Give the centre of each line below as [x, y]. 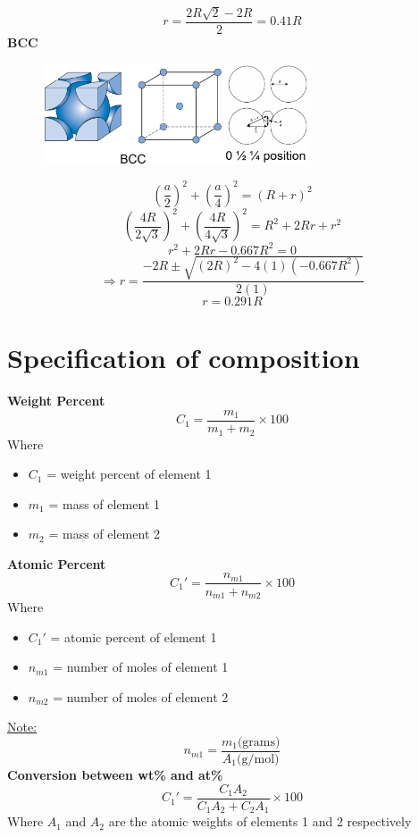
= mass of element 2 [105, 534]
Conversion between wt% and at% [115, 775]
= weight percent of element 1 [129, 474]
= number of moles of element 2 [141, 696]
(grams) [259, 742]
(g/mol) [258, 760]
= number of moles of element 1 [141, 667]
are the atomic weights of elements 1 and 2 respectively [260, 821]
